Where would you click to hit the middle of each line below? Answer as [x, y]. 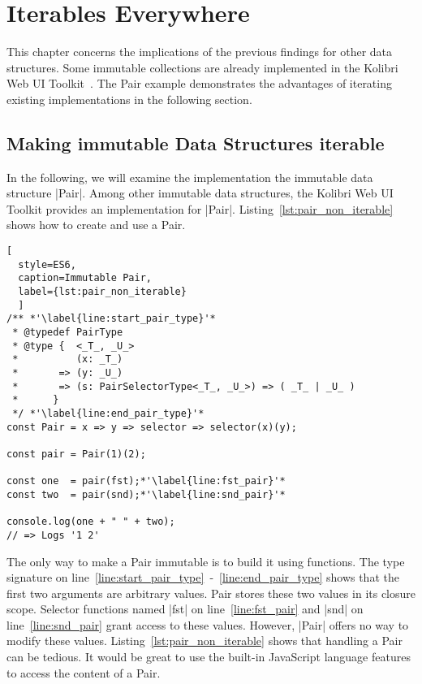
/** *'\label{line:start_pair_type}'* [111, 319]
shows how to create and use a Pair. [96, 225]
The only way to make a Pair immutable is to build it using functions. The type [206, 561]
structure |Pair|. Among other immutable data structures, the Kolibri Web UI [200, 193]
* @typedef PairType [68, 333]
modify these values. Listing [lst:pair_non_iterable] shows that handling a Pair [205, 641]
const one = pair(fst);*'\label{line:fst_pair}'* [146, 481]
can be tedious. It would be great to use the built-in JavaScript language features [209, 657]
